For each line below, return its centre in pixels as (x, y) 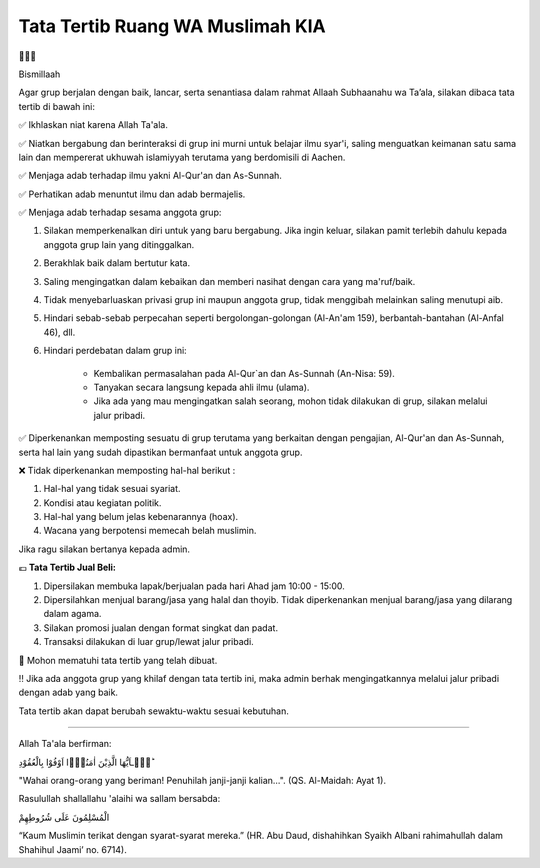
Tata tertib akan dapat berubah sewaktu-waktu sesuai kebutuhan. (154, 711)
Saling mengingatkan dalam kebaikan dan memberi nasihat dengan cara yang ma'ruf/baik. (229, 281)
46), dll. (59, 332)
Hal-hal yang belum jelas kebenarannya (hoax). (141, 517)
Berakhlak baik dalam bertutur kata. (116, 263)
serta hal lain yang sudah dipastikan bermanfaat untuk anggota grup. (160, 452)
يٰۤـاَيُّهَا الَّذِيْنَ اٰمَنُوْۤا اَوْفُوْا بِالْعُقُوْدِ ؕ (86, 762)
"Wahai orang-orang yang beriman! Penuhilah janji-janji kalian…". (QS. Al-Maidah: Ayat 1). (202, 780)
